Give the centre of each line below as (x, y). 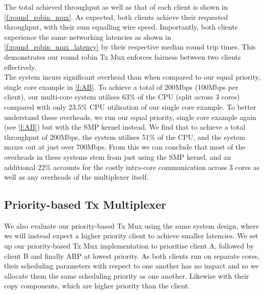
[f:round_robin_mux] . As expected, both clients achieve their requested (116, 17)
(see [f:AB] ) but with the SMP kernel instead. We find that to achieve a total (125, 127)
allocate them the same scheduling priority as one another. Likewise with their (127, 275)
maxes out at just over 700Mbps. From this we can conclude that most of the (125, 147)
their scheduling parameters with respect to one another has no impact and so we (131, 266)
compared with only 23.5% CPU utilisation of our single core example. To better (130, 106)
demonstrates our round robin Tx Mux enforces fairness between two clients (123, 56)
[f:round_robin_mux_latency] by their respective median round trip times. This (130, 47)
